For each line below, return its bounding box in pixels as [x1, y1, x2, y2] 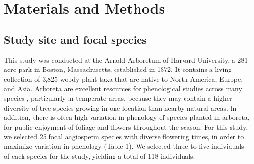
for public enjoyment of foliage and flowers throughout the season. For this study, [4, 121, 248, 132]
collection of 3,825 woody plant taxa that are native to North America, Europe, [4, 73, 243, 84]
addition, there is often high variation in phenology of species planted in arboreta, [4, 112, 250, 122]
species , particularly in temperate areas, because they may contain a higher [4, 93, 232, 103]
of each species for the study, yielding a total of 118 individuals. [4, 150, 195, 161]
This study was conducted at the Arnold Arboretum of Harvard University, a [4, 54, 235, 65]
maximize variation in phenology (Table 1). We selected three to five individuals [4, 141, 244, 151]
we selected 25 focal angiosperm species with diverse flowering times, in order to [4, 131, 244, 141]
